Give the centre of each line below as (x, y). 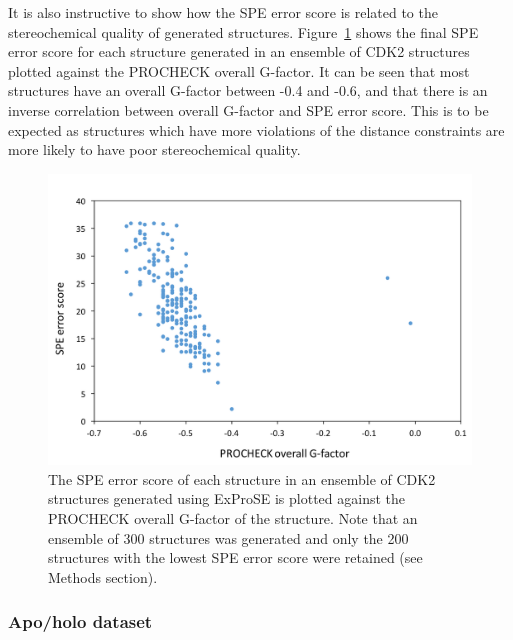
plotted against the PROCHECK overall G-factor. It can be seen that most (239, 70)
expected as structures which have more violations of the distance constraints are (256, 129)
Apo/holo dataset (80, 621)
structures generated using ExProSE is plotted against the (226, 498)
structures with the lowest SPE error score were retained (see (235, 557)
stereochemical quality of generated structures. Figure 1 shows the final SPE (243, 31)
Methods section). (103, 576)
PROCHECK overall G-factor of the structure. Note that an (233, 518)
